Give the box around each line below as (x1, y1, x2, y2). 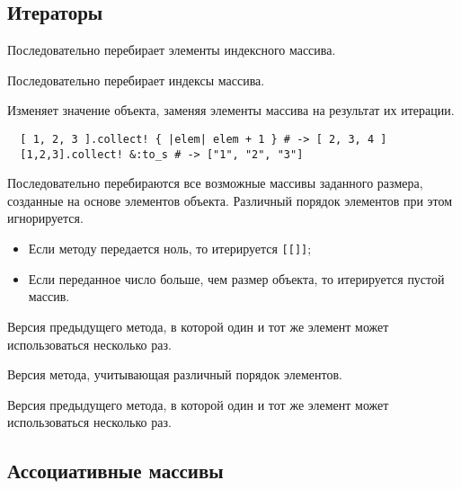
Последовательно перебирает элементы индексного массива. (7, 40, 336, 59)
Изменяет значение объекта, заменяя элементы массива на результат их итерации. (7, 101, 455, 120)
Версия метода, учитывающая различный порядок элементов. (7, 365, 342, 384)
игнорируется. (7, 209, 84, 227)
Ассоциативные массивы (7, 457, 224, 485)
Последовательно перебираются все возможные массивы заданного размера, (7, 173, 423, 192)
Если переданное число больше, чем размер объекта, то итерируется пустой (28, 269, 445, 288)
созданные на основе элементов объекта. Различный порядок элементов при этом (7, 191, 453, 209)
